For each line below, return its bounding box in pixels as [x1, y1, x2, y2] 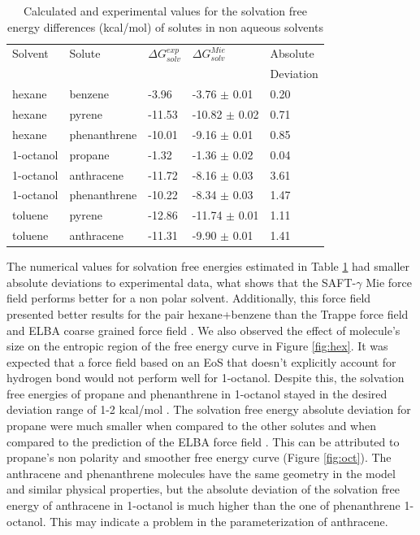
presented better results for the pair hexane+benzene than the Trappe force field [6, 305, 409, 322]
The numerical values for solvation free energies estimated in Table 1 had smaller [6, 258, 409, 275]
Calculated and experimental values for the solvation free [23, 2, 307, 19]
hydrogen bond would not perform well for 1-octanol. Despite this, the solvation [6, 369, 405, 386]
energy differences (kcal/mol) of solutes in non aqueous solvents [6, 18, 323, 35]
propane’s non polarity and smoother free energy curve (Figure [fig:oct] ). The [6, 449, 392, 466]
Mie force [366, 273, 413, 290]
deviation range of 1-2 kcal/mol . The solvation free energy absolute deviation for [6, 401, 411, 418]
